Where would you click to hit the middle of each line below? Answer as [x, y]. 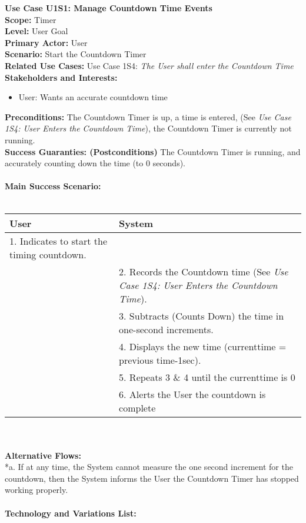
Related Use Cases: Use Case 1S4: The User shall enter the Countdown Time [149, 65]
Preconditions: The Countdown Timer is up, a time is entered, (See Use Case [148, 116]
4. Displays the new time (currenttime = [203, 346]
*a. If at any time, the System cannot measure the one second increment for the [149, 467]
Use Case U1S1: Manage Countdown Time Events [109, 8]
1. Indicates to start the [58, 241]
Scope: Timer [31, 19]
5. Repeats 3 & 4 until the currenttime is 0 [207, 377]
